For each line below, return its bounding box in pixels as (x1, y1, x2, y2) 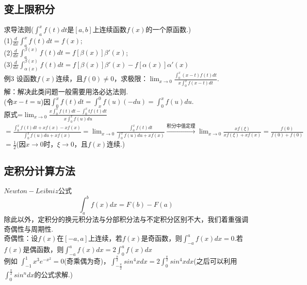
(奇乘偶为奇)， (64, 256, 110, 266)
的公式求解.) (34, 269, 73, 279)
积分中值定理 (166, 123, 195, 129)
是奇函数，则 (141, 233, 182, 243)
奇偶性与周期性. (4, 223, 53, 234)
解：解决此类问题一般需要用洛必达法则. (4, 86, 128, 97)
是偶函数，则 (23, 244, 64, 254)
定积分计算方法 (4, 163, 75, 178)
